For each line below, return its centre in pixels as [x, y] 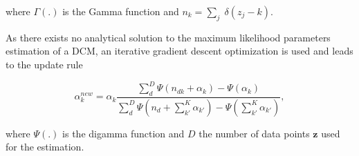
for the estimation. [45, 147]
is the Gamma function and [121, 11]
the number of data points [254, 133]
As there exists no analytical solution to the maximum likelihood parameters [168, 37]
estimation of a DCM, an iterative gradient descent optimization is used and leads [179, 51]
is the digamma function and [123, 133]
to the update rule [44, 64]
